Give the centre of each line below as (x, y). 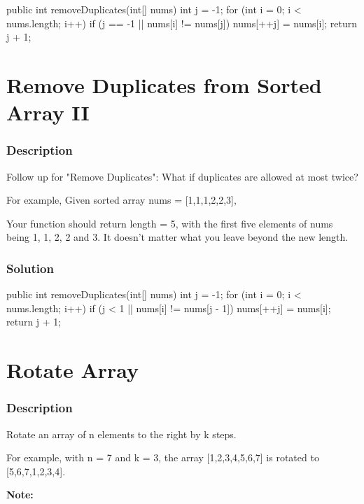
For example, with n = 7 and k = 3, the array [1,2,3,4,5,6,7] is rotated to (163, 457)
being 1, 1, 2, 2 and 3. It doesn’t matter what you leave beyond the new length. (177, 237)
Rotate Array (73, 370)
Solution (30, 268)
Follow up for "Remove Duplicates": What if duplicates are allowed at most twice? (182, 176)
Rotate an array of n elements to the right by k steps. (121, 434)
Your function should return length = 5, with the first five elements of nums (170, 223)
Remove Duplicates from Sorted (164, 84)
